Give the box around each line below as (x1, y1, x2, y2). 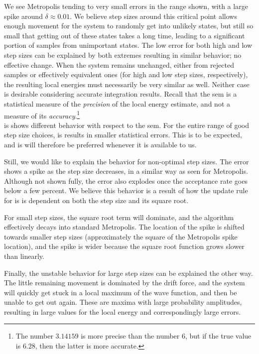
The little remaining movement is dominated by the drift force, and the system (4, 277, 245, 288)
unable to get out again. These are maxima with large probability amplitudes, (4, 297, 242, 307)
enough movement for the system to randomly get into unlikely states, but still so (4, 20, 254, 31)
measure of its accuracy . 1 (4, 109, 80, 120)
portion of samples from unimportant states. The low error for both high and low (4, 40, 253, 50)
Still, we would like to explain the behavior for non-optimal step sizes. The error (4, 156, 249, 166)
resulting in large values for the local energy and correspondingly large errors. (4, 306, 241, 317)
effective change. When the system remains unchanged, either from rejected (4, 59, 234, 70)
